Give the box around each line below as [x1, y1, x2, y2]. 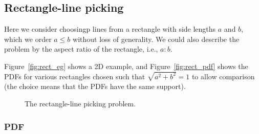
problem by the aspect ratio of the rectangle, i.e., [4, 43, 158, 54]
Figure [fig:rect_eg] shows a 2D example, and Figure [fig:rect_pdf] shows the [4, 60, 248, 71]
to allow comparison [191, 71, 255, 81]
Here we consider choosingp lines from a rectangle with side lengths [4, 24, 216, 34]
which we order [4, 33, 52, 44]
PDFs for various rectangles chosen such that [4, 71, 145, 81]
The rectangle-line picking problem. [25, 98, 136, 109]
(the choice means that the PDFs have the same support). [4, 81, 186, 92]
